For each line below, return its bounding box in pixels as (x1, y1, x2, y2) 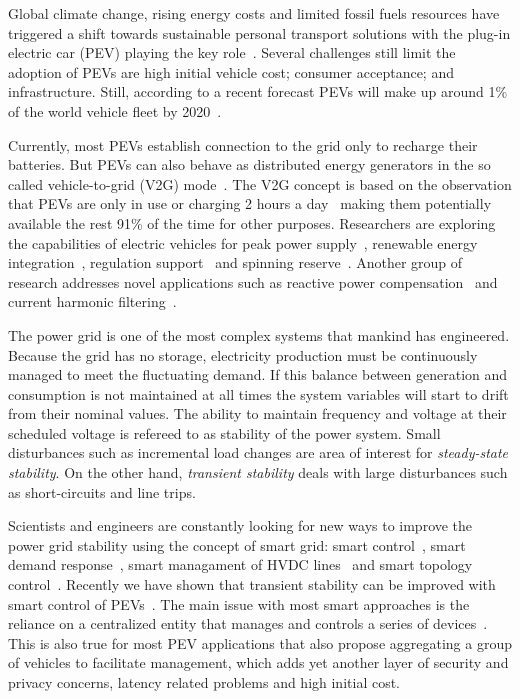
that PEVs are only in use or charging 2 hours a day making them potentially (8, 193, 492, 214)
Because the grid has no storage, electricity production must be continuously (8, 344, 478, 365)
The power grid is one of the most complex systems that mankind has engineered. (8, 324, 510, 345)
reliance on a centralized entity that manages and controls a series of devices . (8, 613, 488, 634)
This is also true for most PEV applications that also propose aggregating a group (8, 632, 512, 653)
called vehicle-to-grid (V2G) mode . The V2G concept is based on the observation (8, 173, 512, 194)
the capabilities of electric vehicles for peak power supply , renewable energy (8, 232, 478, 253)
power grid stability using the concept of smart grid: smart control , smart (8, 534, 466, 555)
